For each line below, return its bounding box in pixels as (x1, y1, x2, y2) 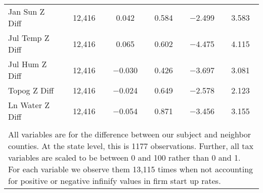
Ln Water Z (8, 99, 50, 111)
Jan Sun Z (8, 6, 45, 17)
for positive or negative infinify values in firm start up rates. (8, 175, 221, 186)
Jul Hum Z (8, 58, 47, 70)
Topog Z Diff (8, 84, 54, 96)
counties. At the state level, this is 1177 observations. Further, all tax (8, 140, 253, 152)
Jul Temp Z (8, 32, 50, 43)
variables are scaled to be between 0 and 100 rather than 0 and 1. (8, 152, 241, 163)
